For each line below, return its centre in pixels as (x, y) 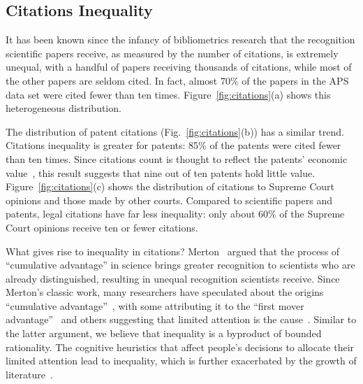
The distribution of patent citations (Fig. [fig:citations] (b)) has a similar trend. (175, 131)
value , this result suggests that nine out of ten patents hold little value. (161, 172)
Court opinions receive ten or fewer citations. (102, 227)
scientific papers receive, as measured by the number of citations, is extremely (172, 53)
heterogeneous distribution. (64, 108)
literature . (29, 374)
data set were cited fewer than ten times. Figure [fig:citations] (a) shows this (168, 94)
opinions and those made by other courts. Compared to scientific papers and (169, 200)
